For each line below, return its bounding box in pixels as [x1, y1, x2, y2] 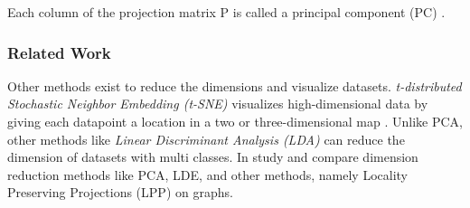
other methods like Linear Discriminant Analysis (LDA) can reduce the [7, 129, 405, 148]
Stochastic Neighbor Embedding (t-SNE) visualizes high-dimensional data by [7, 94, 428, 113]
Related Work [7, 41, 111, 63]
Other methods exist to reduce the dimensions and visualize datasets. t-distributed [7, 76, 462, 95]
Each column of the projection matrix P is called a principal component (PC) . [7, 3, 446, 21]
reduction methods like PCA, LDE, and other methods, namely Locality [7, 165, 409, 184]
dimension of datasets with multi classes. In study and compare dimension [7, 147, 418, 166]
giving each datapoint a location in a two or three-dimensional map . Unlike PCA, [7, 112, 463, 130]
